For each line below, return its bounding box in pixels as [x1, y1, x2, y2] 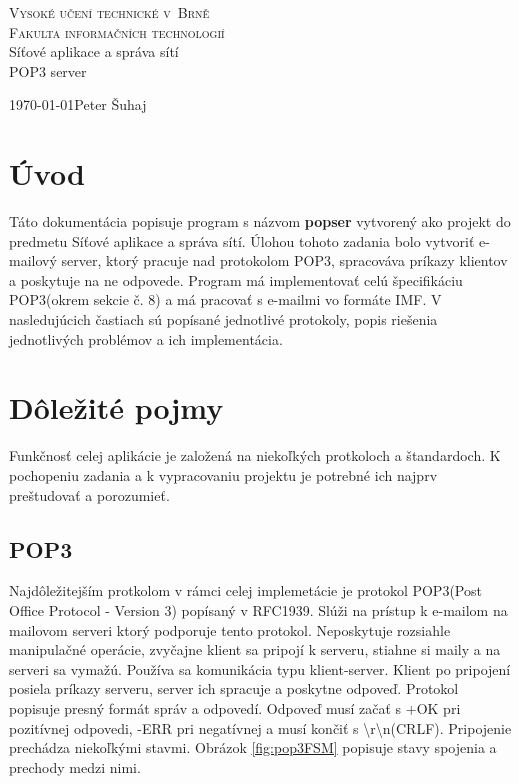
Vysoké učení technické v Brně [9, 2, 210, 22]
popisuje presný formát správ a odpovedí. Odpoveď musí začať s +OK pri [9, 697, 461, 718]
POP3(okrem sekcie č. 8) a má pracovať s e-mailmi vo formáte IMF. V [9, 289, 442, 310]
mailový [9, 250, 57, 271]
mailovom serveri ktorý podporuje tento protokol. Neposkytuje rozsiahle [9, 619, 451, 640]
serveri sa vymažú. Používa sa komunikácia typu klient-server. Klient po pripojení [9, 658, 511, 679]
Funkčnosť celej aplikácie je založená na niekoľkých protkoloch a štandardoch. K [9, 445, 501, 466]
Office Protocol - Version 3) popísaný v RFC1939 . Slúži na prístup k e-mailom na [9, 599, 508, 620]
